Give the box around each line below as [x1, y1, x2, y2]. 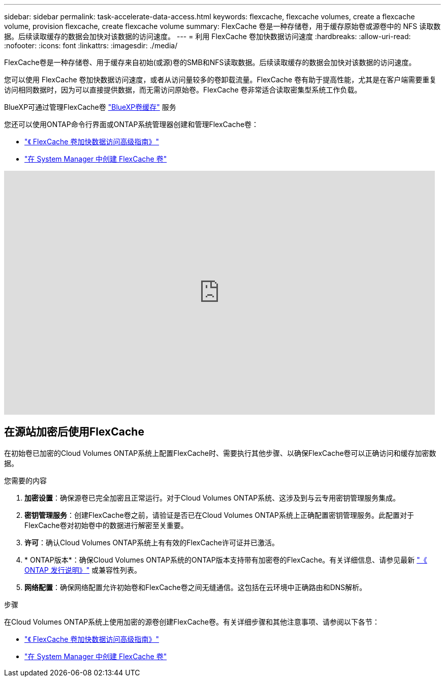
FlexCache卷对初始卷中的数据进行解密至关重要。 [24, 520, 188, 530]
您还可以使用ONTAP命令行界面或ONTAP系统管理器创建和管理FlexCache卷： [4, 120, 259, 129]
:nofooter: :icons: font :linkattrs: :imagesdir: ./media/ [4, 41, 178, 50]
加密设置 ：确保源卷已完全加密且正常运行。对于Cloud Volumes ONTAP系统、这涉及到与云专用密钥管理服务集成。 [24, 493, 400, 502]
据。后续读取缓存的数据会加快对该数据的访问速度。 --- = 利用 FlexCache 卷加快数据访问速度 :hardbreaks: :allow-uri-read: [4, 32, 411, 41]
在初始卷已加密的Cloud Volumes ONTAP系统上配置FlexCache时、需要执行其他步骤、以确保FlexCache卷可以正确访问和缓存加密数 [4, 448, 436, 457]
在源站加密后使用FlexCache [4, 425, 144, 439]
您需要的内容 [4, 476, 47, 485]
